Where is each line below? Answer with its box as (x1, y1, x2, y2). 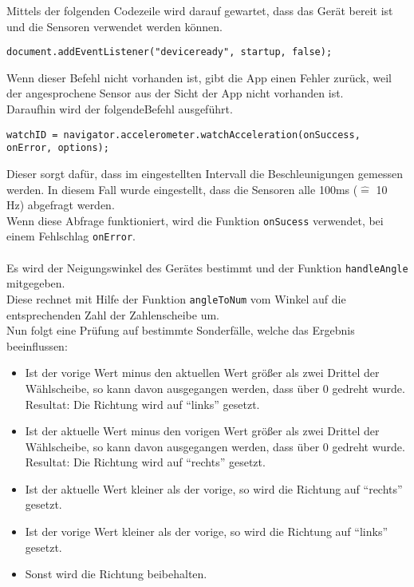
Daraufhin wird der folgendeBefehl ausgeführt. (6, 101, 233, 117)
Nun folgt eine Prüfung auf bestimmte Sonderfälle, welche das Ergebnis (6, 322, 355, 339)
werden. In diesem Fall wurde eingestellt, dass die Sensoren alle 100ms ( (6, 180, 358, 197)
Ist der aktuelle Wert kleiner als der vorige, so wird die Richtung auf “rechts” (25, 480, 403, 497)
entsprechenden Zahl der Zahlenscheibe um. (6, 306, 220, 323)
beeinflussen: (6, 337, 68, 354)
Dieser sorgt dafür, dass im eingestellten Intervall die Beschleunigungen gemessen (6, 165, 403, 181)
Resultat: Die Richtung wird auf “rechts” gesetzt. (25, 454, 266, 470)
